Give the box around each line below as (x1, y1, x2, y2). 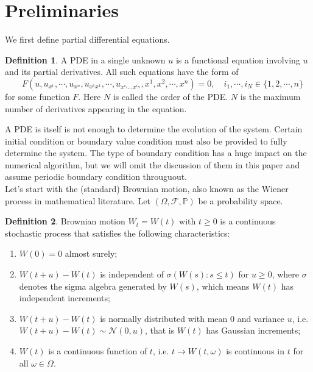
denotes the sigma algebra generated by (19, 279, 167, 292)
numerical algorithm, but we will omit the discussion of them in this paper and (5, 158, 300, 171)
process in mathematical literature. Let (5, 194, 150, 207)
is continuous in (226, 345, 284, 357)
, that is (144, 324, 175, 337)
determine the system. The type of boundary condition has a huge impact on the (5, 146, 307, 159)
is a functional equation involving (175, 53, 300, 66)
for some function (5, 90, 70, 102)
